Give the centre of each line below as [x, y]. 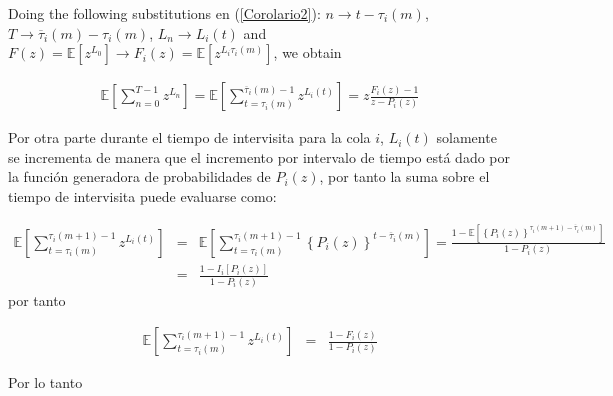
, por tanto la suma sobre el [404, 176]
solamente [466, 137]
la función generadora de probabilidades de [139, 176]
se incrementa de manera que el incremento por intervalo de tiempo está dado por [259, 156]
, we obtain [307, 52]
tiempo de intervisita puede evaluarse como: [142, 196]
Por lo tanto [45, 382]
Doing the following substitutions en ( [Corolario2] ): [164, 13]
